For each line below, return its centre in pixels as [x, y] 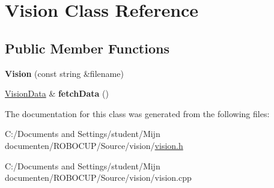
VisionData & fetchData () [57, 93]
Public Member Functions [87, 48]
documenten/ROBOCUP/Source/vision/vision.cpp [98, 177]
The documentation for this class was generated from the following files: [137, 113]
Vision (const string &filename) [64, 73]
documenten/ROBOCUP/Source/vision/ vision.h [94, 145]
